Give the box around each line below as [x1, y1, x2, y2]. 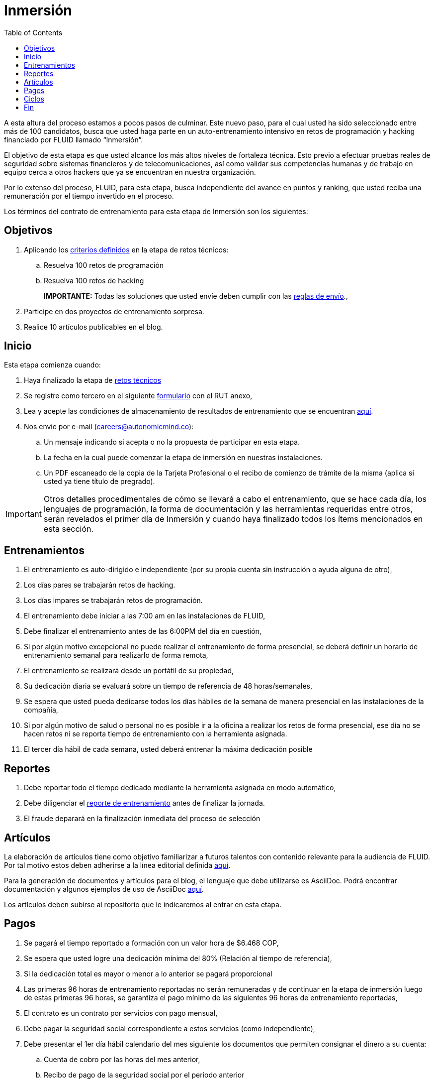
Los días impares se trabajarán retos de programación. [24, 596, 203, 605]
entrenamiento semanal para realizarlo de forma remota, [24, 651, 208, 660]
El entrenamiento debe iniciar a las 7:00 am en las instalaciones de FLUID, [24, 611, 265, 620]
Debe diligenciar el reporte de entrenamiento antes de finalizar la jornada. [24, 799, 265, 808]
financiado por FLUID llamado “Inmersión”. [4, 135, 143, 144]
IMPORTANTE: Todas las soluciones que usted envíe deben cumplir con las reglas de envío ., [44, 291, 348, 300]
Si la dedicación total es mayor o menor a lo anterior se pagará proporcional [24, 969, 272, 978]
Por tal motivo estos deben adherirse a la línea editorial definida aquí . [4, 860, 231, 869]
